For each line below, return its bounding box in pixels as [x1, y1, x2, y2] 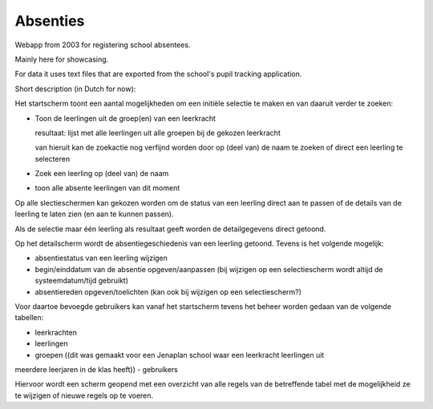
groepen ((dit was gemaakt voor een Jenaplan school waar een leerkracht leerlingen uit [34, 350, 325, 359]
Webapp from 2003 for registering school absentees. [14, 40, 191, 50]
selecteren [34, 154, 71, 163]
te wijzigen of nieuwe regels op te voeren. [14, 391, 154, 400]
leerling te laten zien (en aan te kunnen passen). [14, 209, 174, 219]
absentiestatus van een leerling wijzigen [34, 253, 168, 263]
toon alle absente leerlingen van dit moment [34, 183, 180, 193]
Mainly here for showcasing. [14, 54, 109, 64]
